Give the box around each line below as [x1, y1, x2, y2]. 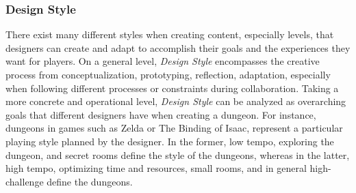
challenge [5, 174, 44, 188]
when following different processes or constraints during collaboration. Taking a [5, 80, 339, 95]
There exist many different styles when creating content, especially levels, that [5, 27, 334, 42]
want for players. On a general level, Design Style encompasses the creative [5, 54, 320, 68]
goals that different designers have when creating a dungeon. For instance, [5, 107, 316, 121]
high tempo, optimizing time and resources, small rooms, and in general [5, 161, 307, 175]
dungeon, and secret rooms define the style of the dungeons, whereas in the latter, [5, 147, 350, 162]
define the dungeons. [47, 174, 133, 188]
